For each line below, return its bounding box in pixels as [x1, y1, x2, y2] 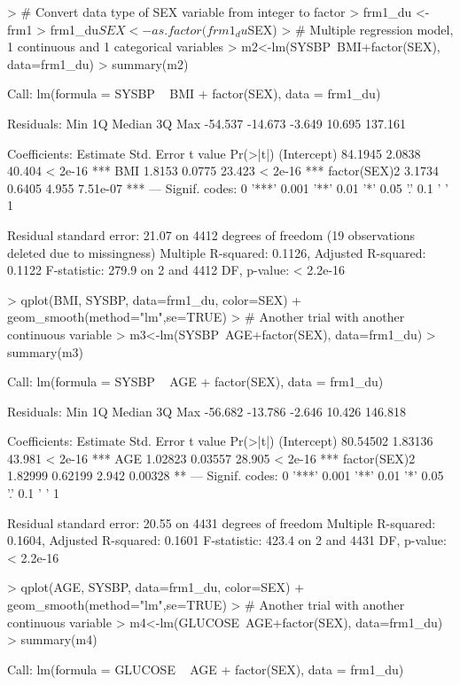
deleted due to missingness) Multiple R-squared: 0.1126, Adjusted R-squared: [7, 243, 426, 261]
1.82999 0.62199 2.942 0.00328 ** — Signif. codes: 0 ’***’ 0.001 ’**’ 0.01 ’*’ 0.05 [7, 466, 444, 485]
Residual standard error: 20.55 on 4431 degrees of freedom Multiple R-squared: [7, 513, 436, 532]
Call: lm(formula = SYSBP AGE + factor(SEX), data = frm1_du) [7, 372, 384, 391]
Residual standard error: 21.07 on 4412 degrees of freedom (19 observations [7, 225, 416, 244]
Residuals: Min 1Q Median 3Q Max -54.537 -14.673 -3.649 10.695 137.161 [7, 113, 406, 132]
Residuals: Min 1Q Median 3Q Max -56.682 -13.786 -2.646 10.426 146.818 [7, 401, 406, 420]
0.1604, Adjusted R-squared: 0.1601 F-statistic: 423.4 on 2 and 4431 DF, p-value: [7, 531, 447, 549]
